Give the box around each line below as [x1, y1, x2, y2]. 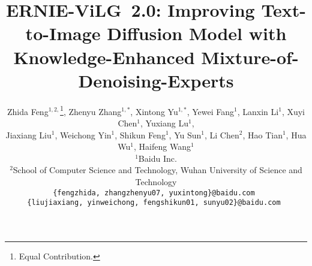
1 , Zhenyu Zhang [60, 103, 122, 117]
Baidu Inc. [138, 152, 177, 164]
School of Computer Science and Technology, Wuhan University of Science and [13, 164, 302, 176]
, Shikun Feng [115, 128, 166, 141]
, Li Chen [204, 128, 239, 141]
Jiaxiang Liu [5, 128, 52, 141]
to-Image [25, 21, 101, 46]
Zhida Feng [7, 105, 49, 117]
